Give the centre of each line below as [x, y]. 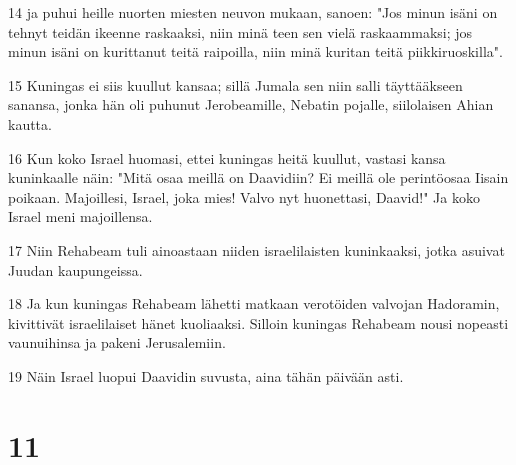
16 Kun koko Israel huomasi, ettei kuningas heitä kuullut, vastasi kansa [227, 157]
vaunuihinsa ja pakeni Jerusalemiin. [117, 342]
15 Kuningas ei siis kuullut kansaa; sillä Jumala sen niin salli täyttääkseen [235, 84]
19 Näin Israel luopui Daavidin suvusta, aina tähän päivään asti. [206, 375]
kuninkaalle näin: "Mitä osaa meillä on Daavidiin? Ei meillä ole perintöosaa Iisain [258, 177]
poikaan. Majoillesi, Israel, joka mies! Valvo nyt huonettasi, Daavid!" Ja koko [244, 196]
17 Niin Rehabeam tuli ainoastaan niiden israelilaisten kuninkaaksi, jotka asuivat [256, 249]
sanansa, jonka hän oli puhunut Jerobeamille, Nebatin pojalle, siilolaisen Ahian [251, 104]
